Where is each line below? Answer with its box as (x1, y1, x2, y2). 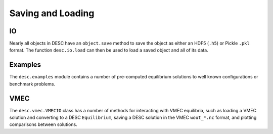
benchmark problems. (9, 81, 56, 87)
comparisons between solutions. (9, 121, 78, 127)
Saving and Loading (9, 8, 95, 19)
